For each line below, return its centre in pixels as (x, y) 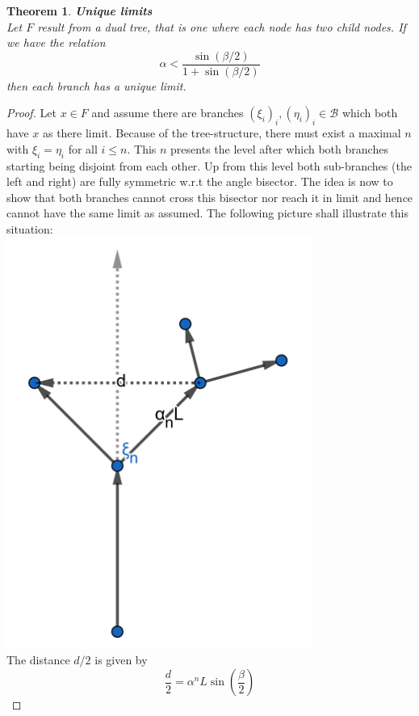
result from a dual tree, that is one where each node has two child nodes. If (222, 26)
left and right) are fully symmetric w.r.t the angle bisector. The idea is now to (200, 181)
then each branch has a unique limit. (96, 85)
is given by (121, 660)
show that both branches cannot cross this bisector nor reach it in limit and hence (210, 197)
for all (83, 148)
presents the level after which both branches (279, 148)
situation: (30, 229)
